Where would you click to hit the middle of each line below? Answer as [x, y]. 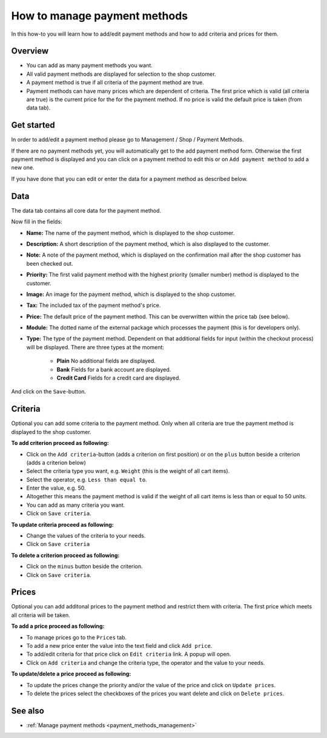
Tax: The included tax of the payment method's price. [94, 305]
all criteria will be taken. [41, 615]
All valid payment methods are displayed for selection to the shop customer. [121, 74]
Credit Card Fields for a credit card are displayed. [119, 378]
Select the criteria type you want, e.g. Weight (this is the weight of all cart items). [128, 471]
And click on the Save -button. [49, 392]
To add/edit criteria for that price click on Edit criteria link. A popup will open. [129, 654]
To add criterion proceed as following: [60, 443]
